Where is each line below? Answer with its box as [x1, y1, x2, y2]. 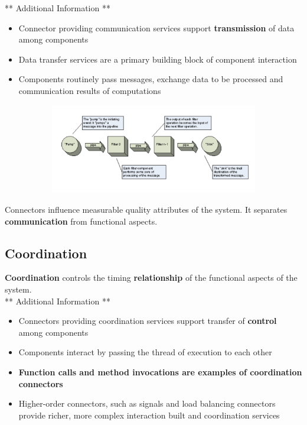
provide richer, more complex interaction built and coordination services [18, 408, 280, 421]
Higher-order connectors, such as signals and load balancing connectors [18, 397, 276, 410]
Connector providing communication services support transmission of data [18, 21, 295, 34]
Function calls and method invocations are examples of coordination [18, 365, 302, 378]
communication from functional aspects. [5, 215, 158, 227]
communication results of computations [18, 84, 161, 96]
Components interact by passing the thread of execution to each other [18, 346, 272, 358]
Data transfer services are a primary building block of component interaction [18, 53, 297, 65]
